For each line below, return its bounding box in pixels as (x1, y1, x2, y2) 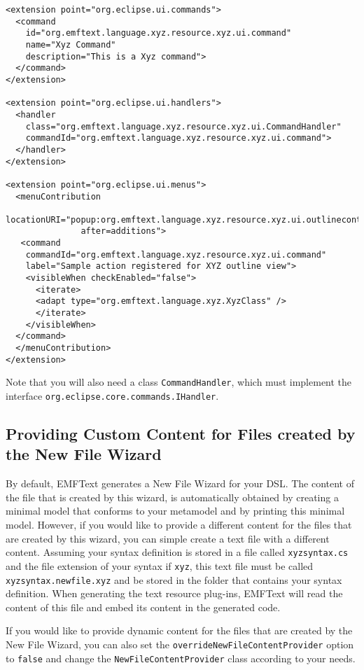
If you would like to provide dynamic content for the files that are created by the (6, 623, 353, 638)
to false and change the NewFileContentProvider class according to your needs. (6, 650, 356, 665)
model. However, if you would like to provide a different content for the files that (6, 517, 352, 532)
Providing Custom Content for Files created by (6, 423, 356, 445)
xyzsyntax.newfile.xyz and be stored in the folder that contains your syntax (6, 572, 342, 587)
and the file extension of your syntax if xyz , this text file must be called (6, 558, 314, 573)
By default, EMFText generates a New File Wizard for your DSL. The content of (6, 476, 355, 491)
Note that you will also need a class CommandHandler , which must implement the (6, 375, 352, 389)
